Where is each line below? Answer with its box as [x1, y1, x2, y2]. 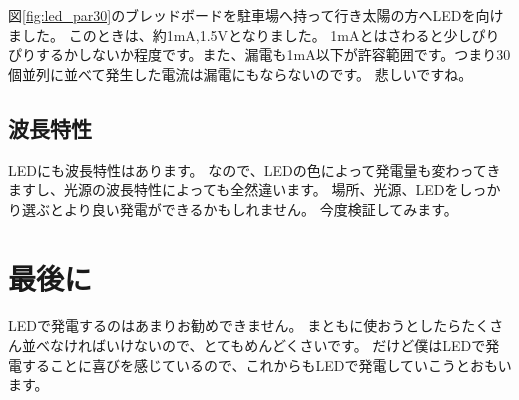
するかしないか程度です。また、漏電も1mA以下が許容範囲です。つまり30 [35, 44, 511, 65]
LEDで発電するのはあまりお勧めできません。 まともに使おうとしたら [8, 315, 462, 336]
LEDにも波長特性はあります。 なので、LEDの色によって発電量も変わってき [8, 159, 501, 180]
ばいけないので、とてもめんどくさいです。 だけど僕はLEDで [91, 335, 486, 356]
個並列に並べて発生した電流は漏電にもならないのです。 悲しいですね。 [8, 63, 473, 84]
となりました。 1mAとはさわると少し [228, 24, 472, 45]
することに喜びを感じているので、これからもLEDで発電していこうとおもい [21, 354, 512, 375]
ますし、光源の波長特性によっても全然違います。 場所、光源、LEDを [8, 179, 459, 200]
